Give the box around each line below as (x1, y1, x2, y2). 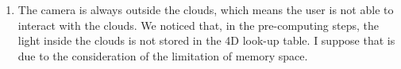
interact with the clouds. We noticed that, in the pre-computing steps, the (17, 16, 379, 33)
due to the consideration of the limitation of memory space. (17, 47, 308, 64)
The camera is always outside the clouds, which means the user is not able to (17, 2, 394, 17)
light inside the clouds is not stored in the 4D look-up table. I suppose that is (17, 32, 395, 49)
